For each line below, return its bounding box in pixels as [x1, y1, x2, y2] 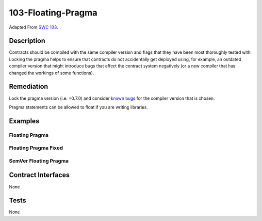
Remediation [9, 82, 49, 91]
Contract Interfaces [9, 171, 70, 179]
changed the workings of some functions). [9, 70, 94, 76]
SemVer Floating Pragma [9, 158, 69, 164]
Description [9, 37, 46, 45]
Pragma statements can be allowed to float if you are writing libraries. [9, 104, 148, 110]
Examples [9, 117, 40, 125]
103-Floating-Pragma [9, 7, 98, 18]
